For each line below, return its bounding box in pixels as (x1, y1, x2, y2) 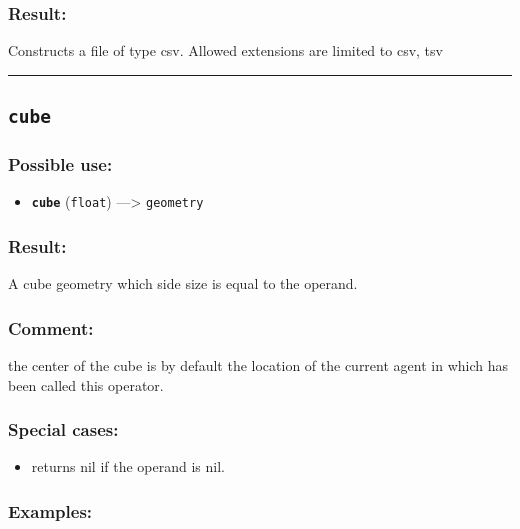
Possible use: (8, 152, 113, 177)
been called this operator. (8, 374, 164, 395)
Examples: (8, 499, 93, 523)
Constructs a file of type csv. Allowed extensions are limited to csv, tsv (8, 40, 443, 61)
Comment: (8, 315, 94, 340)
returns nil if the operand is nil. (31, 456, 225, 477)
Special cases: (8, 417, 119, 442)
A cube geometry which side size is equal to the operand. (8, 273, 358, 294)
